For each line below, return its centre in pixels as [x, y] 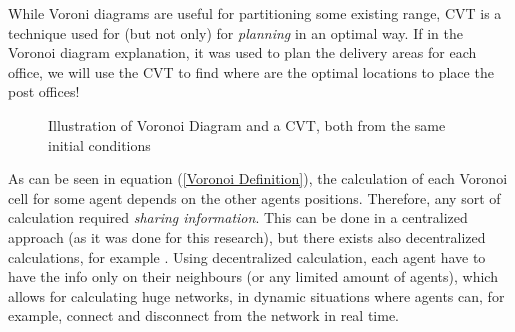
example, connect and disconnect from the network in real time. [204, 315]
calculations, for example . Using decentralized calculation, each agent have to [247, 256]
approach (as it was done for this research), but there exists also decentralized [247, 236]
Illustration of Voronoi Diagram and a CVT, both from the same [247, 124]
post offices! [44, 91]
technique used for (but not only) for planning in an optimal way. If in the [235, 32]
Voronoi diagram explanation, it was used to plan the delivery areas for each [242, 52]
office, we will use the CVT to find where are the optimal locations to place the [251, 71]
